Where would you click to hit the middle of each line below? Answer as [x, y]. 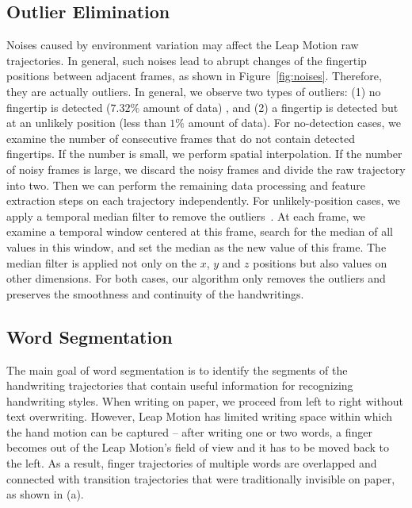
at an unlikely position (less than [86, 123]
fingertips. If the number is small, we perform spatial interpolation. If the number [204, 154]
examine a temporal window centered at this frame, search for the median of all [200, 231]
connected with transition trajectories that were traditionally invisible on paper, [201, 478]
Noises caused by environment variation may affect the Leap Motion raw [183, 45]
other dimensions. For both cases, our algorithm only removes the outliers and [196, 278]
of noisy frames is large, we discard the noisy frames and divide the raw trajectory [206, 169]
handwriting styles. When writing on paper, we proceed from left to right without [205, 400]
